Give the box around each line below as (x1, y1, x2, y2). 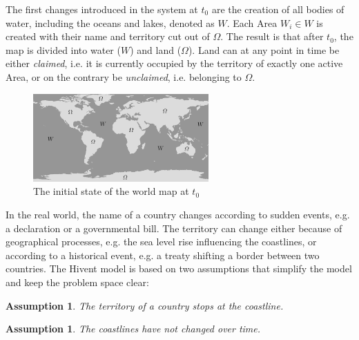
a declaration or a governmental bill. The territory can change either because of (6, 220, 342, 235)
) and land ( (130, 42, 182, 57)
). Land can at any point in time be (188, 42, 340, 57)
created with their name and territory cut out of (6, 29, 210, 44)
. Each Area (226, 15, 278, 30)
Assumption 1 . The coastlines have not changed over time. (6, 321, 261, 336)
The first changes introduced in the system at (6, 2, 198, 16)
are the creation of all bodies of (211, 2, 345, 16)
